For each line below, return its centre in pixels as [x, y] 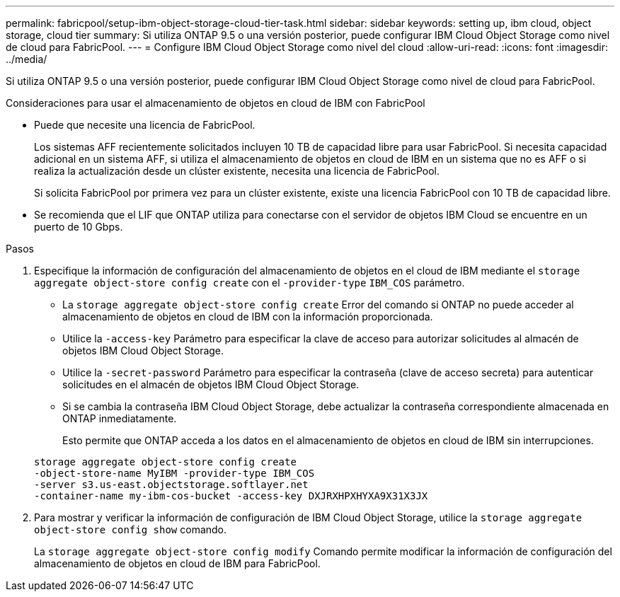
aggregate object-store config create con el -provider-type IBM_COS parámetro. [249, 283]
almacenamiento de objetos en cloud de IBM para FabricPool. [177, 563]
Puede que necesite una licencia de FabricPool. [145, 125]
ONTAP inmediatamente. [120, 418]
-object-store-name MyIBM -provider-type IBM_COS [174, 473]
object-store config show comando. [131, 529]
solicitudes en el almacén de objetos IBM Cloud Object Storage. [211, 384]
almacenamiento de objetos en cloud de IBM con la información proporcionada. [248, 317]
